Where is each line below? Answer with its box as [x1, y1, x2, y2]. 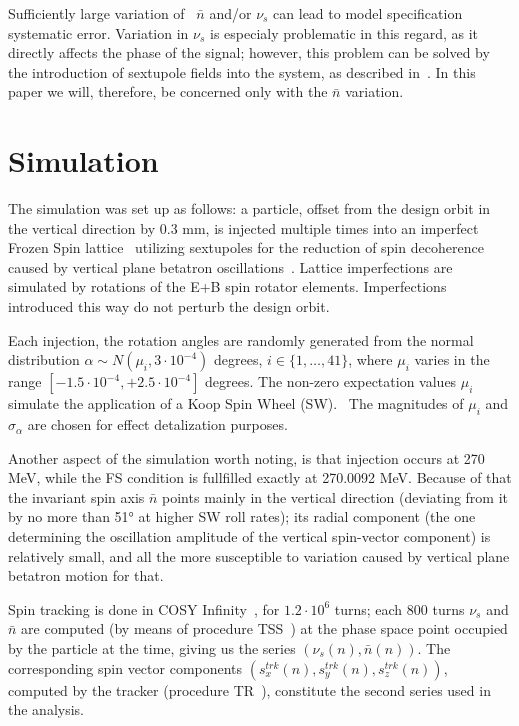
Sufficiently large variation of [8, 3, 185, 23]
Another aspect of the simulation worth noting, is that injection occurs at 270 [8, 447, 485, 468]
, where [348, 349, 393, 370]
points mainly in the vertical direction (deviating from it [162, 486, 509, 507]
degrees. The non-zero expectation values [205, 371, 457, 392]
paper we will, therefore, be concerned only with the [8, 81, 328, 102]
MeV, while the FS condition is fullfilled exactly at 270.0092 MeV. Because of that [8, 467, 512, 488]
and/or [209, 3, 252, 23]
